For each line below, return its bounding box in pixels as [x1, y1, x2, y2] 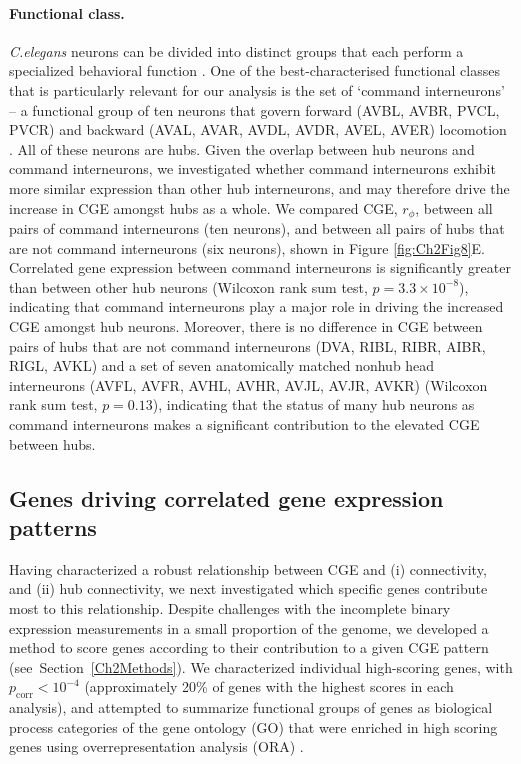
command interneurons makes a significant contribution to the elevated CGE [9, 413, 480, 434]
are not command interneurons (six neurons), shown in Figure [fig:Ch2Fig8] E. [9, 237, 485, 258]
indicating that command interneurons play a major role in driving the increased [9, 296, 504, 317]
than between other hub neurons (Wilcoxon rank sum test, [9, 276, 368, 297]
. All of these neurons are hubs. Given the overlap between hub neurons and [9, 138, 475, 159]
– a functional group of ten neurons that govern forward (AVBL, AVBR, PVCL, [9, 99, 500, 120]
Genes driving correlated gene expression [9, 482, 444, 513]
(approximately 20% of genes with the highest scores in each [84, 676, 454, 697]
